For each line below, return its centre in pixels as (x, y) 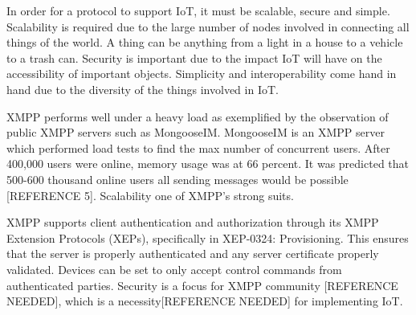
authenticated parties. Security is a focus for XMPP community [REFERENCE (202, 285)
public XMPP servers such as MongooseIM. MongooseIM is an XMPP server (196, 132)
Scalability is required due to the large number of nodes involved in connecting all (208, 26)
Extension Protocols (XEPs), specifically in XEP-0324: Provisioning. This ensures (208, 237)
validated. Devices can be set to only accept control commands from (174, 269)
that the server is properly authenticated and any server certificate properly (193, 254)
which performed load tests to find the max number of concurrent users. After (198, 147)
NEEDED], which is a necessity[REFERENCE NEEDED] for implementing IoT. (205, 301)
